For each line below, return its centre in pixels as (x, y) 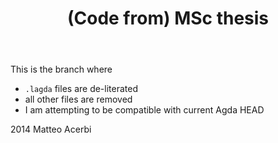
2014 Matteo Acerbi (51, 129)
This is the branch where (61, 69)
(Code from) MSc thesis (168, 18)
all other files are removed (78, 99)
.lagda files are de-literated (81, 89)
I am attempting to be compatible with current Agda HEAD (144, 110)
